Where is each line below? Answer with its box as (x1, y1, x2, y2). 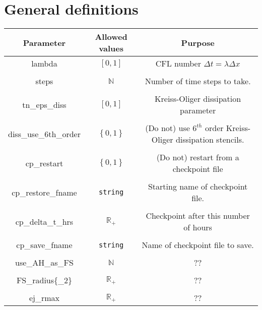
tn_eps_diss (22, 98, 67, 110)
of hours (183, 221, 212, 233)
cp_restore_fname (12, 186, 77, 198)
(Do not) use (145, 122, 190, 134)
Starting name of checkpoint (148, 180, 248, 193)
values (99, 42, 123, 54)
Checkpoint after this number (146, 210, 250, 222)
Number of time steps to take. (145, 75, 251, 87)
